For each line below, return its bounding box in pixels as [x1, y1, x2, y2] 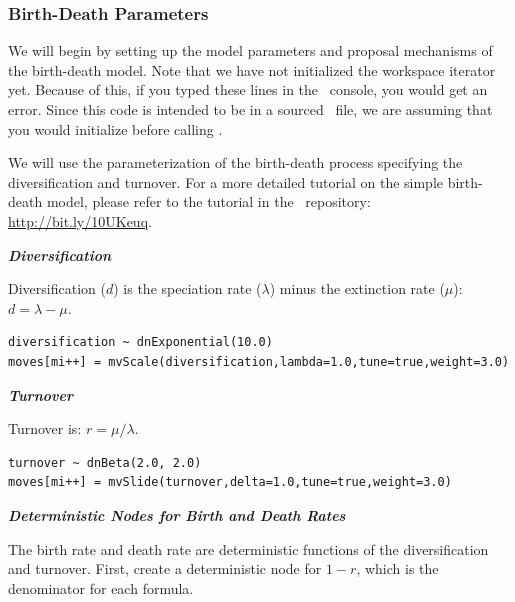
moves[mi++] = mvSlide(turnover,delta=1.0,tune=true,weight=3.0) [8, 475, 452, 490]
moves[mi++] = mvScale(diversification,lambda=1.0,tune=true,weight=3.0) [8, 354, 510, 369]
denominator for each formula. [8, 577, 194, 598]
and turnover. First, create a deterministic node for [8, 558, 322, 579]
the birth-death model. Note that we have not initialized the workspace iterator [8, 59, 496, 80]
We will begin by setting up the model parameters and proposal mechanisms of [8, 40, 493, 61]
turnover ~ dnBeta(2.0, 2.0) [8, 455, 202, 470]
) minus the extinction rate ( [269, 278, 445, 299]
